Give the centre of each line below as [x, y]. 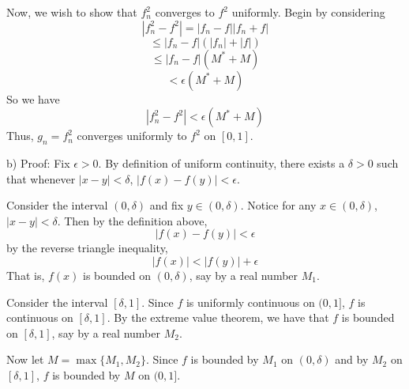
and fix [167, 205]
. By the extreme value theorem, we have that [218, 317]
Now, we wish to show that [72, 12]
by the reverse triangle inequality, [87, 248]
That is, [26, 275]
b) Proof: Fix [38, 162]
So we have [33, 98]
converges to [185, 12]
